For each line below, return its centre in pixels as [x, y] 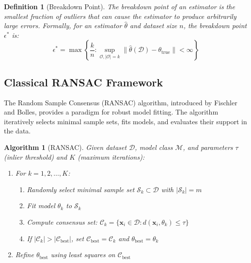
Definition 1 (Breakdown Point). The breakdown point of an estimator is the [119, 6]
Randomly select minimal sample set [81, 189]
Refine [24, 255]
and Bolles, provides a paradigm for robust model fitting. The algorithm [111, 112]
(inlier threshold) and [36, 156]
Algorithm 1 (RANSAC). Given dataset [65, 147]
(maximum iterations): [111, 156]
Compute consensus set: [62, 222]
